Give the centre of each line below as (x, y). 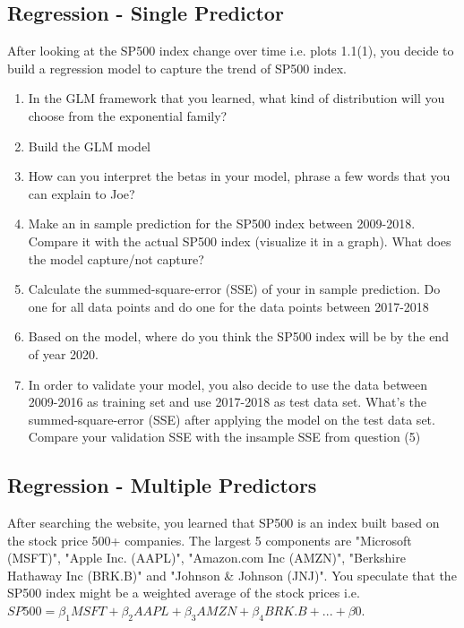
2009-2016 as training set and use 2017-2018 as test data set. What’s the (228, 402)
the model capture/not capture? (116, 258)
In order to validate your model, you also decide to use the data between (228, 384)
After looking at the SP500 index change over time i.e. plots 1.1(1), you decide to (231, 51)
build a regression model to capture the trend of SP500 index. (177, 68)
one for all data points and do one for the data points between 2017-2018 (228, 306)
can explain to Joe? (82, 193)
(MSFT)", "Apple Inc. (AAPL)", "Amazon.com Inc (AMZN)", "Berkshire (206, 558)
